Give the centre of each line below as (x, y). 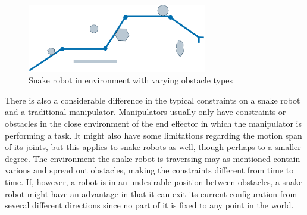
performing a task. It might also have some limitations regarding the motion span (153, 135)
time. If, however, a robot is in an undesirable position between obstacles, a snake (154, 181)
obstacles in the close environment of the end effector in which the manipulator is (153, 124)
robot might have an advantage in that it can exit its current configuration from (151, 193)
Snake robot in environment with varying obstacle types (131, 80)
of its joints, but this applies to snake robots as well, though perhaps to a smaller (153, 147)
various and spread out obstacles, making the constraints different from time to (149, 170)
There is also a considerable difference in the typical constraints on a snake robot (153, 100)
